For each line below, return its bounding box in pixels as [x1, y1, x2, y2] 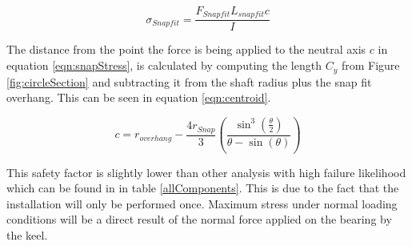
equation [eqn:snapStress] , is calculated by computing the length [6, 57, 322, 74]
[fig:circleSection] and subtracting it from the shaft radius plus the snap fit [6, 73, 372, 90]
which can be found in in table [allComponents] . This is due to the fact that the [6, 179, 399, 196]
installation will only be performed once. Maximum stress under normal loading [6, 195, 398, 212]
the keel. [6, 227, 48, 244]
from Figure [341, 57, 400, 74]
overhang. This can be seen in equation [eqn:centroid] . [6, 89, 271, 106]
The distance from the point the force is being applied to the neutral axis [6, 41, 366, 58]
